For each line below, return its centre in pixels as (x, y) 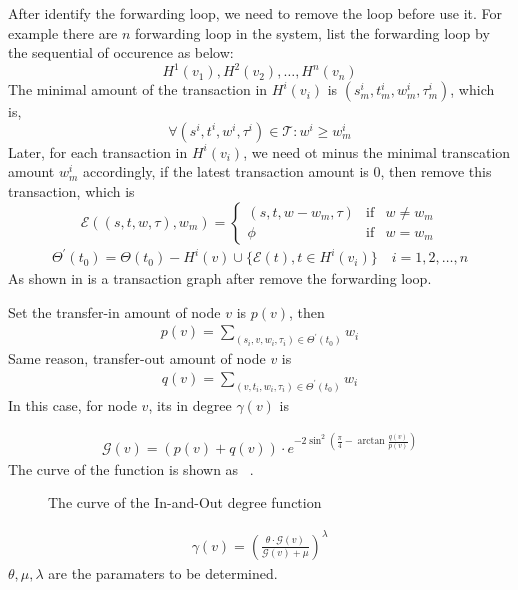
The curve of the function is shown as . (131, 468)
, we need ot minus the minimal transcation (377, 151)
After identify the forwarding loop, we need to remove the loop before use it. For (255, 13)
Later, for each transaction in (98, 151)
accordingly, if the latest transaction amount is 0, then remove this (287, 171)
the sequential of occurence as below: (121, 52)
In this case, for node (72, 404)
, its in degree (190, 404)
